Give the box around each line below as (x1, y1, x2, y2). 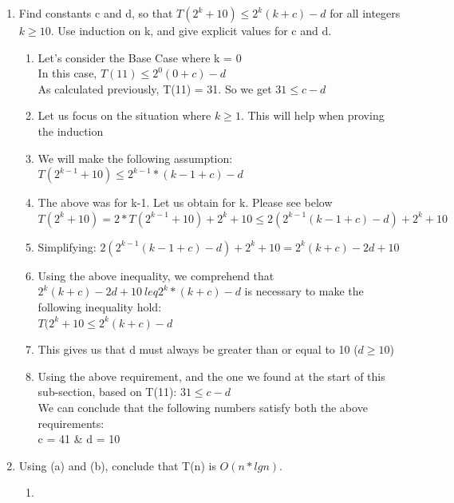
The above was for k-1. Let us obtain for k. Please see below (38, 194, 333, 211)
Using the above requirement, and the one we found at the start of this (38, 367, 385, 384)
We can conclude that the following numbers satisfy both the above (38, 398, 368, 415)
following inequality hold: (38, 298, 162, 315)
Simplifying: (38, 238, 97, 255)
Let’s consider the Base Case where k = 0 (38, 49, 242, 65)
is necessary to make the (244, 283, 364, 299)
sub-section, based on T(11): (38, 383, 177, 400)
